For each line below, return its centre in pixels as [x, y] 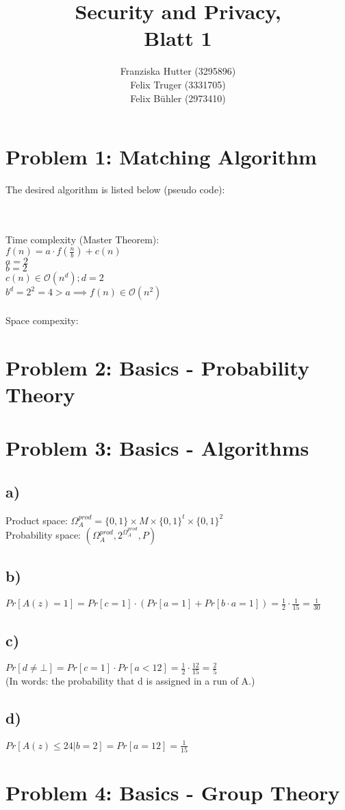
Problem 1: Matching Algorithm [161, 157]
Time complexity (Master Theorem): [82, 239]
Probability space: [43, 535]
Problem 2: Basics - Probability [157, 367]
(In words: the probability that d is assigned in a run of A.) [130, 681]
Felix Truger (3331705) [178, 84]
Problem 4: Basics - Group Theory [173, 793]
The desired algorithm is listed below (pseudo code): [115, 189]
